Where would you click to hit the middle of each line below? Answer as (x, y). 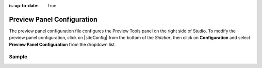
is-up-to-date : (24, 6)
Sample (18, 57)
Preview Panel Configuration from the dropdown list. (62, 44)
